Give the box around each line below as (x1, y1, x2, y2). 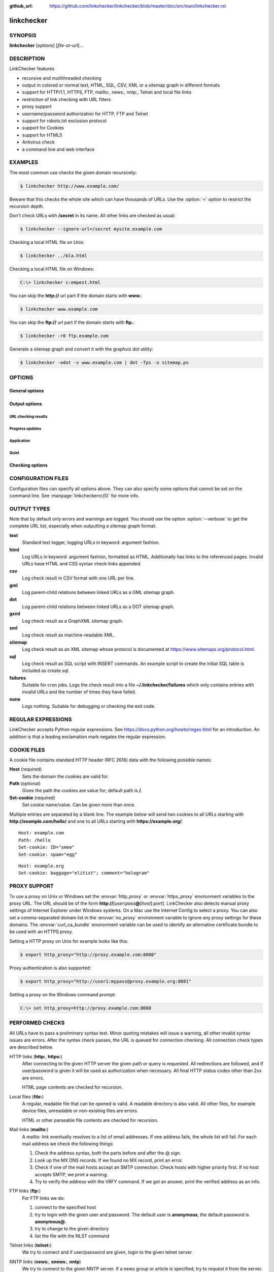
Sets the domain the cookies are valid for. (22, 773, 109, 779)
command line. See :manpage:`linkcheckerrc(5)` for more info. (9, 493, 140, 499)
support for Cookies (22, 125, 64, 131)
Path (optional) (9, 780, 41, 787)
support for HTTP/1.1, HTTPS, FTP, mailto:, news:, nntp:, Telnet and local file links (22, 89, 192, 95)
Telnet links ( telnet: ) (9, 1242, 52, 1249)
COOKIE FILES (9, 746, 45, 753)
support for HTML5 (22, 132, 62, 138)
